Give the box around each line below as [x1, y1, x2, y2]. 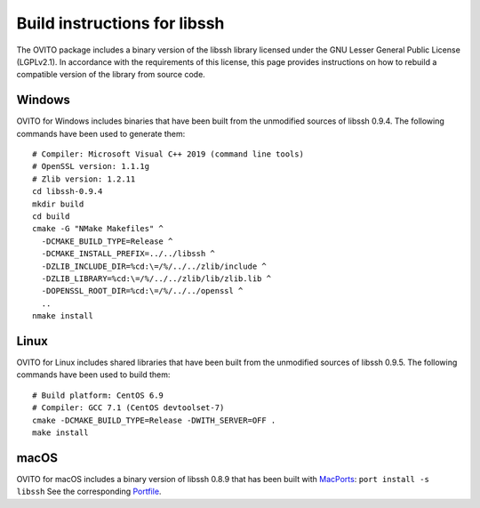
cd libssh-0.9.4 [32, 187, 103, 197]
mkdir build [32, 198, 84, 209]
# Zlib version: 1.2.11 [32, 173, 136, 184]
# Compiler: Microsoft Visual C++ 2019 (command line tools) [32, 149, 304, 159]
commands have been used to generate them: [16, 128, 186, 139]
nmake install [32, 311, 93, 321]
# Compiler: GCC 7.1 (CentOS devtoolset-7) [32, 403, 225, 413]
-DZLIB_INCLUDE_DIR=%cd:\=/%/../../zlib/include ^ [41, 261, 267, 271]
